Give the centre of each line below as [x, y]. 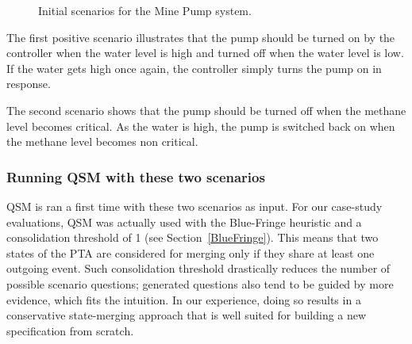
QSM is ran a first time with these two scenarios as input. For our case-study [194, 206]
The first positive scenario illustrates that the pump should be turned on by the [201, 37]
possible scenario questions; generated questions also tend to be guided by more [200, 283]
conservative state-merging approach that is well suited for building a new [187, 315]
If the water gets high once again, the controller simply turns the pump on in [194, 68]
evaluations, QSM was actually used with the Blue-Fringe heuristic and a [184, 222]
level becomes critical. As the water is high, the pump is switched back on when [201, 126]
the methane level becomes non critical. [102, 141]
